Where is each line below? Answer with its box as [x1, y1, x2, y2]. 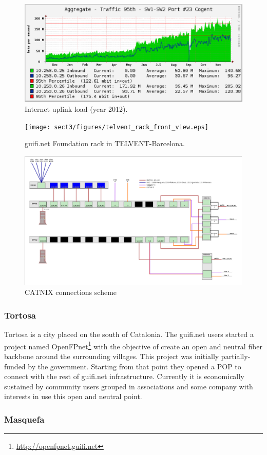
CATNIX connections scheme [25, 287, 117, 298]
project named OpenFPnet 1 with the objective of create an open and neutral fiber [4, 339, 263, 351]
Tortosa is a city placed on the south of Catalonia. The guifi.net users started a [4, 329, 254, 340]
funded [4, 361, 26, 371]
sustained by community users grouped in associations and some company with [4, 381, 253, 391]
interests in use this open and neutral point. [4, 391, 142, 402]
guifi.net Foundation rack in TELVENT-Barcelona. [25, 138, 185, 149]
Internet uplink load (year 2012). [25, 104, 128, 114]
